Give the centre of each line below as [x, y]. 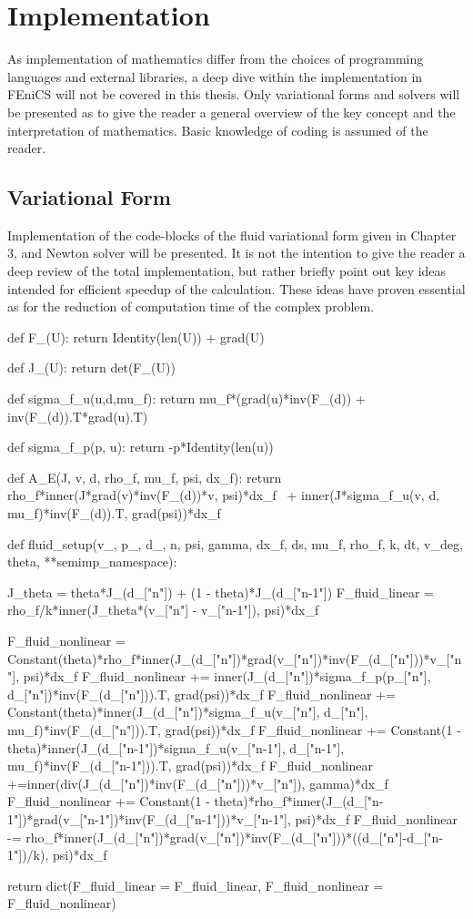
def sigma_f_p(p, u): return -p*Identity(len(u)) [141, 447]
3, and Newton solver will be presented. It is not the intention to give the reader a [236, 253]
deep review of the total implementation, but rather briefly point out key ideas [227, 271]
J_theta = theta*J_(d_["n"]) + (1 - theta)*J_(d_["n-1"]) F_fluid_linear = [221, 592]
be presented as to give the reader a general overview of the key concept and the [231, 112]
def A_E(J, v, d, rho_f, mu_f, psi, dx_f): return [145, 477]
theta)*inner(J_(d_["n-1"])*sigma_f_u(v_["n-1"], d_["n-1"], [176, 747]
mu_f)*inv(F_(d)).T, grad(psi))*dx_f [114, 513]
